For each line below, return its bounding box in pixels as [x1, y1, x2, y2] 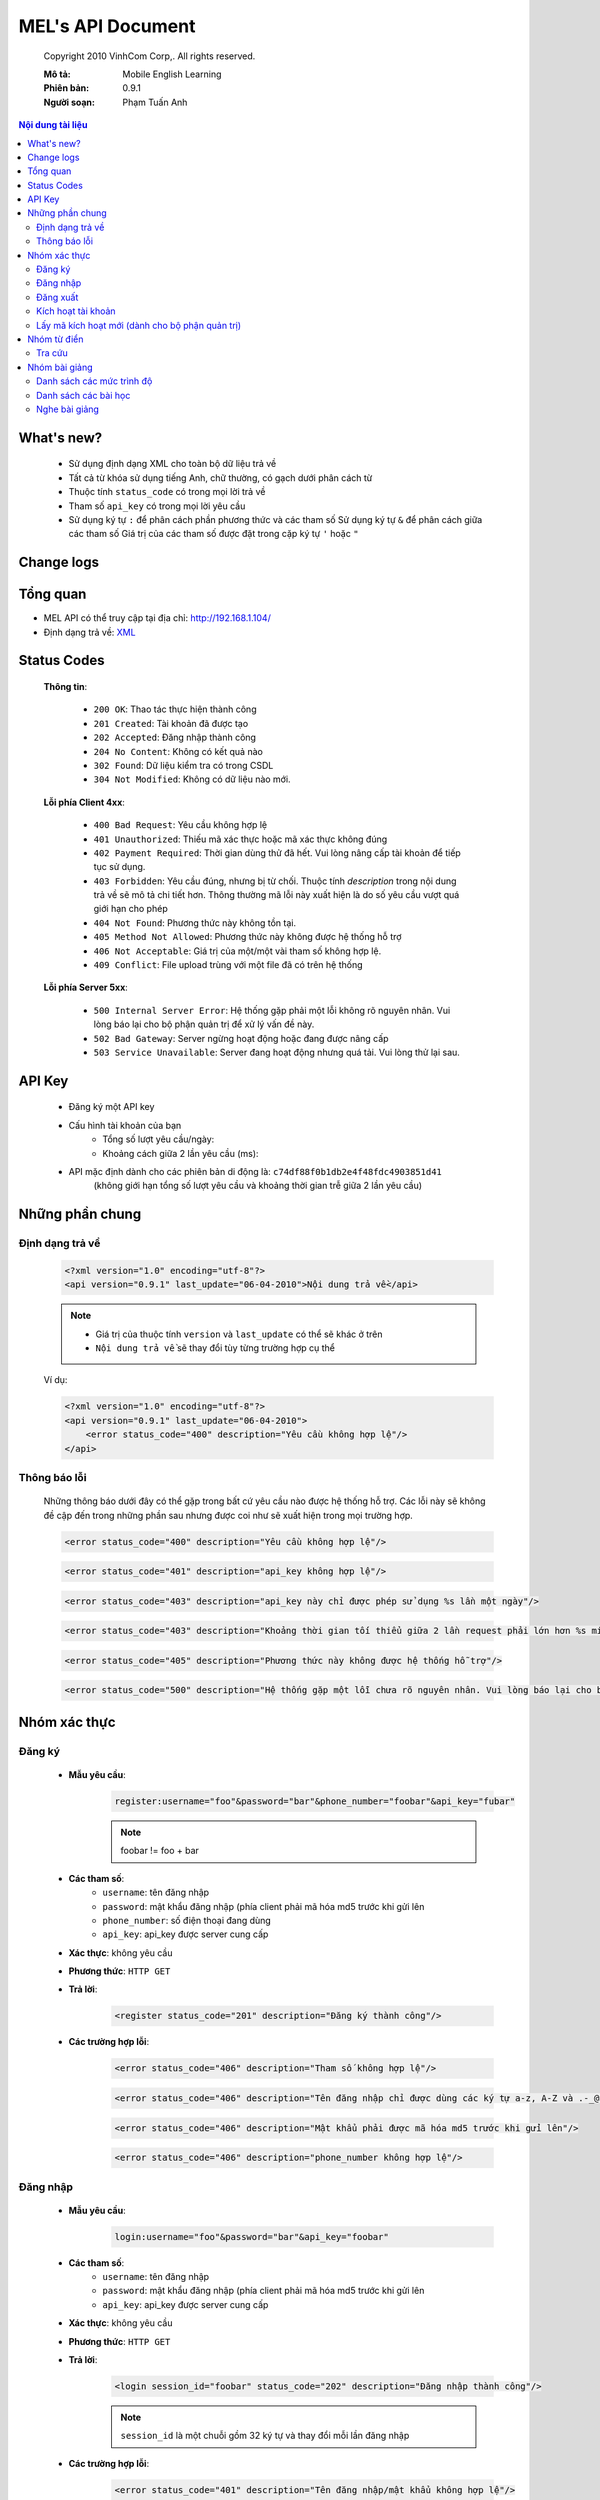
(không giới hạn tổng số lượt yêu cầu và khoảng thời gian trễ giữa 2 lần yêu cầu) [93, 1180, 423, 1192]
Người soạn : [43, 96, 95, 108]
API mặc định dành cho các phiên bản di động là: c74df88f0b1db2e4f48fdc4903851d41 [68, 1165, 442, 1177]
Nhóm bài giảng [27, 361, 94, 373]
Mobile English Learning [122, 68, 222, 80]
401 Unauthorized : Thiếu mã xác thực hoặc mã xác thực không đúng [93, 833, 388, 845]
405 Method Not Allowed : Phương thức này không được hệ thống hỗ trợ [93, 931, 402, 943]
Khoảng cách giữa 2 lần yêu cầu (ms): [102, 1147, 259, 1159]
